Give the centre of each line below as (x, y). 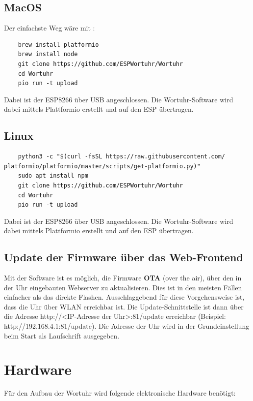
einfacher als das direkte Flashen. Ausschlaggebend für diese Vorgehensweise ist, (124, 297)
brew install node (48, 54)
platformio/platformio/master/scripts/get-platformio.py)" (102, 166)
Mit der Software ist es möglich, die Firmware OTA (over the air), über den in (123, 278)
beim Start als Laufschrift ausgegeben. (62, 335)
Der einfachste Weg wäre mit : (50, 28)
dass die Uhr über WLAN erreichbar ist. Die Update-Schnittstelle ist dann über (124, 306)
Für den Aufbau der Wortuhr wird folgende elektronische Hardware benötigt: (120, 393)
